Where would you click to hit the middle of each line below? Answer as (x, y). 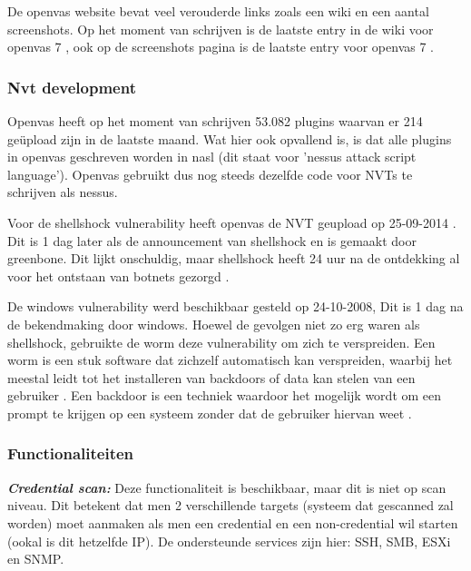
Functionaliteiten (71, 453)
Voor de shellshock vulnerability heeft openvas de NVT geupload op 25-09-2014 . (232, 222)
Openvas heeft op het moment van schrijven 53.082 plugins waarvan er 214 (215, 121)
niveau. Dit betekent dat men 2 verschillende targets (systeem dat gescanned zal (231, 505)
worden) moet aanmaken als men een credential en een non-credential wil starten (233, 522)
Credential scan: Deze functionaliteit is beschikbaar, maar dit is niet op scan (227, 487)
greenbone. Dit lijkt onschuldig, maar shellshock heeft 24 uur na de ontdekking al (234, 258)
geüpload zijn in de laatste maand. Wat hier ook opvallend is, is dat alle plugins (230, 138)
